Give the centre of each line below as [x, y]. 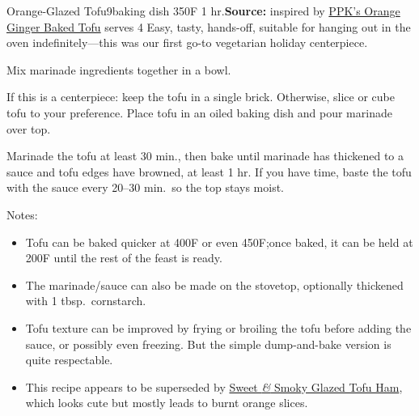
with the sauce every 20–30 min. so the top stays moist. [145, 187]
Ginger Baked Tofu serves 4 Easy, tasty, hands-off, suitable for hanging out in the [209, 26]
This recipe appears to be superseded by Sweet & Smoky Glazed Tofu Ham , [214, 386]
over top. [29, 128]
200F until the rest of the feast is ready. [124, 258]
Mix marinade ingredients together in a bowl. [119, 69]
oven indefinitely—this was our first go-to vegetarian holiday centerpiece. [187, 42]
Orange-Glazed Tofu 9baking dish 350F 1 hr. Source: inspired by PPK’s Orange [203, 11]
